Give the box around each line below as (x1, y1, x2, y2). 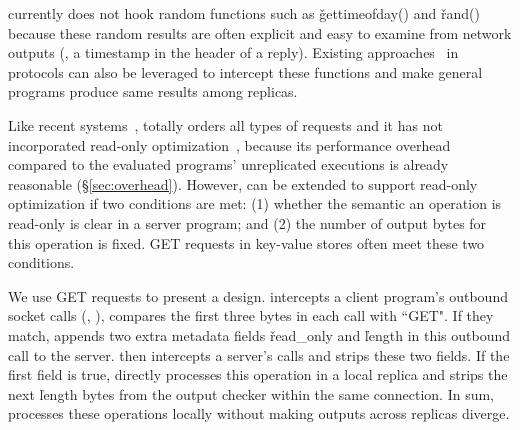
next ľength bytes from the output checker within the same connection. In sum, (8, 383, 495, 404)
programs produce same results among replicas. (8, 81, 298, 102)
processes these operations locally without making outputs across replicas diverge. (8, 403, 510, 424)
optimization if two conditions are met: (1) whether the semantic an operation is (8, 193, 502, 214)
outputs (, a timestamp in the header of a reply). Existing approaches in (8, 42, 459, 63)
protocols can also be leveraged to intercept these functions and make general (8, 61, 483, 82)
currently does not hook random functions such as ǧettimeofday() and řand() (8, 3, 480, 23)
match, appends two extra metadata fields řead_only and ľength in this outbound (8, 324, 511, 345)
